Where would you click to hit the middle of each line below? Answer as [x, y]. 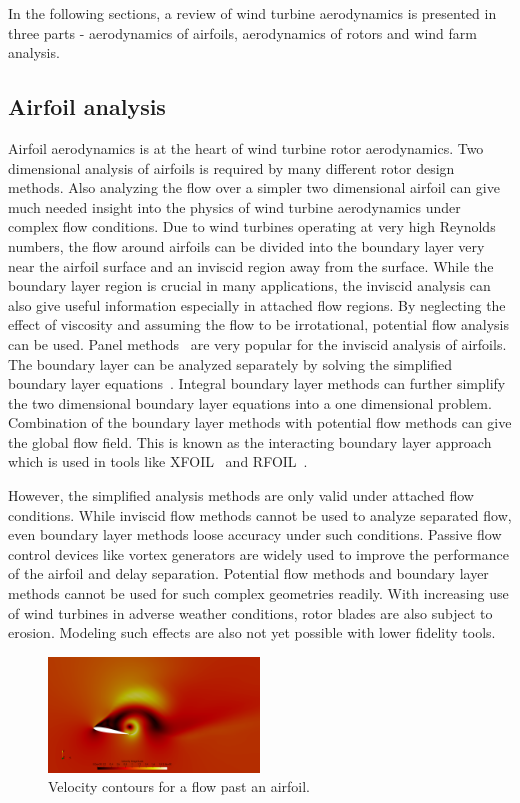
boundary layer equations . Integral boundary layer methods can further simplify [257, 383]
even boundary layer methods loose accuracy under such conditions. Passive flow [255, 534]
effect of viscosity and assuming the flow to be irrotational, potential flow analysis [259, 324]
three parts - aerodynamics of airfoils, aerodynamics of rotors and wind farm [242, 32]
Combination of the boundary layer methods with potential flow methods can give [260, 422]
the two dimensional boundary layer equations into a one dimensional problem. [250, 402]
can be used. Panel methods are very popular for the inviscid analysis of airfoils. [257, 343]
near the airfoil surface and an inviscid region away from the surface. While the [251, 265]
